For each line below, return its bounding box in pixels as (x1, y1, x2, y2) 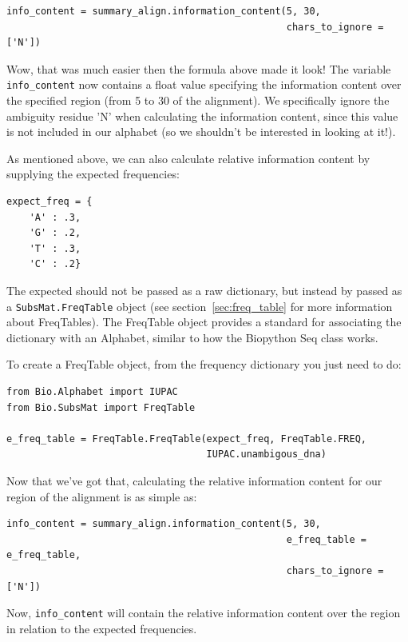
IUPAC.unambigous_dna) (206, 449, 327, 461)
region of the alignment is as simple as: (6, 488, 197, 504)
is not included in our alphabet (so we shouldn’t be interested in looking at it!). (6, 123, 396, 140)
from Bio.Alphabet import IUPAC (6, 386, 178, 397)
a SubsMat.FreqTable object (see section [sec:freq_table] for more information (6, 297, 393, 314)
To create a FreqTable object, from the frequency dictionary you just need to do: (6, 356, 402, 373)
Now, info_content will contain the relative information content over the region (6, 604, 401, 621)
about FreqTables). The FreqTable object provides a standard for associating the (6, 313, 402, 330)
